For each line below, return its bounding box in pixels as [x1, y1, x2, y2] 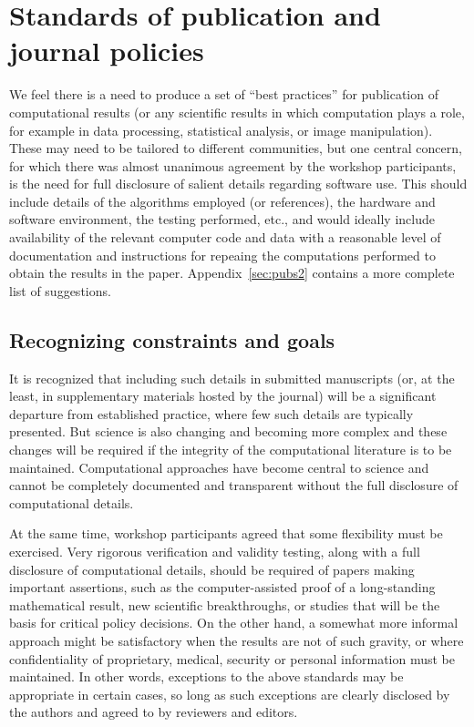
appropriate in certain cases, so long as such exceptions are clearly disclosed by [9, 684, 450, 703]
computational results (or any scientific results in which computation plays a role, [9, 102, 465, 121]
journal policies [9, 32, 204, 69]
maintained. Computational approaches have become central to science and [9, 457, 429, 476]
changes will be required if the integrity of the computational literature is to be [9, 440, 452, 459]
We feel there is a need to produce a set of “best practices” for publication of [9, 85, 438, 104]
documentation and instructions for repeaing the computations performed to [9, 245, 436, 264]
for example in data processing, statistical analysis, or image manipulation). [9, 120, 433, 139]
